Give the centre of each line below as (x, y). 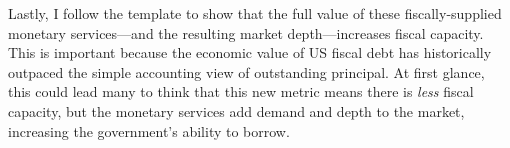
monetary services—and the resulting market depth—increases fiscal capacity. (246, 32)
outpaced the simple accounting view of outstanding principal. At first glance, (246, 71)
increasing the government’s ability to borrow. (149, 130)
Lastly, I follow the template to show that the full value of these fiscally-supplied (255, 13)
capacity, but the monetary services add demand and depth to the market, (236, 110)
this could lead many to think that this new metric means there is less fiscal (241, 91)
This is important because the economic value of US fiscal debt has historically (250, 52)
